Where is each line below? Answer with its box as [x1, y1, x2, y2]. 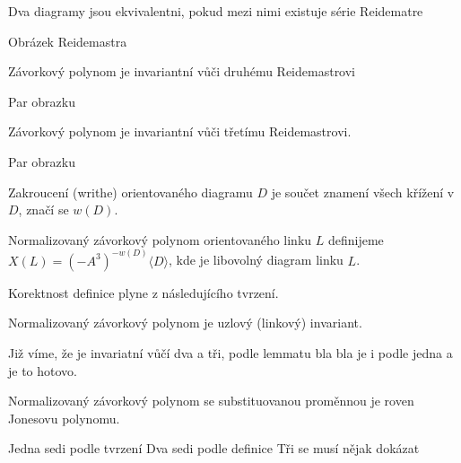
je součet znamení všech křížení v [271, 182, 455, 201]
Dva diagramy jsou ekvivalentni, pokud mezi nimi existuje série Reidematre [8, 2, 423, 20]
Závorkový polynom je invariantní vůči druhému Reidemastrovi [8, 62, 356, 81]
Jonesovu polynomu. [8, 408, 120, 427]
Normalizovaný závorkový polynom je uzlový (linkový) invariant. [8, 313, 362, 332]
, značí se [18, 200, 69, 219]
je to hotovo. [8, 361, 77, 380]
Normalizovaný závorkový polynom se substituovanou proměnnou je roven [8, 391, 414, 410]
